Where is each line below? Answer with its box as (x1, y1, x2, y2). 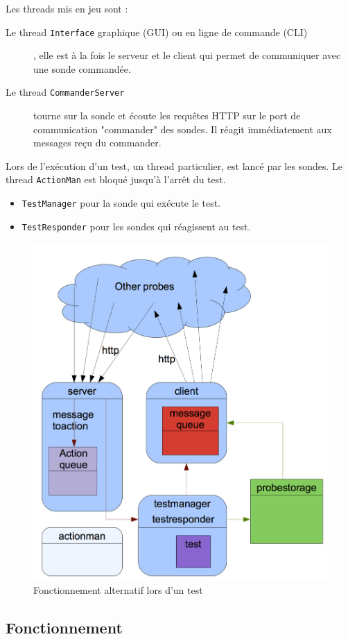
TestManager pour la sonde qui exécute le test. (21, 196, 220, 210)
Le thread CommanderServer (6, 85, 125, 99)
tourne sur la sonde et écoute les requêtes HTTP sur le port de (33, 108, 301, 123)
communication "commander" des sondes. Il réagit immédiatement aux (33, 121, 332, 136)
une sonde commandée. (33, 61, 131, 76)
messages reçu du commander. (33, 135, 162, 150)
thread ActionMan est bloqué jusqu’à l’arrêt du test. (6, 172, 226, 187)
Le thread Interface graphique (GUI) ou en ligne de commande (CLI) (6, 24, 308, 39)
